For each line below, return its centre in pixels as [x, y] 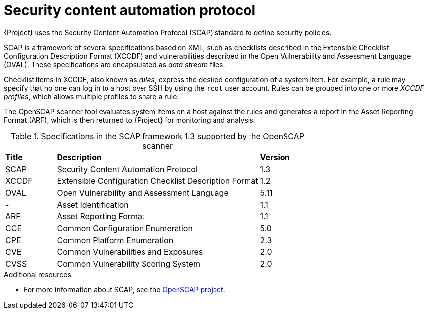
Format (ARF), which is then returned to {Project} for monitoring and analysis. [130, 120]
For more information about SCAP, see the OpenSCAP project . [125, 289]
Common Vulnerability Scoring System [128, 263]
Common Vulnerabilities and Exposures [130, 252]
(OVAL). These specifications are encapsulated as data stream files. [115, 64]
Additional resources [37, 274]
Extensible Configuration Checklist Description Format [158, 181]
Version [275, 157]
